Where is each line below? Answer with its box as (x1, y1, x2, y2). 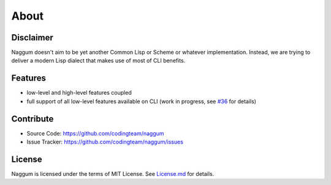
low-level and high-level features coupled (26, 89, 132, 96)
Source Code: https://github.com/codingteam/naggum (26, 129, 165, 137)
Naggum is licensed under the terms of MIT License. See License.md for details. (11, 170, 215, 177)
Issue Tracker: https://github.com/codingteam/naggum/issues (26, 138, 184, 146)
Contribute (11, 114, 54, 124)
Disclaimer (11, 32, 53, 43)
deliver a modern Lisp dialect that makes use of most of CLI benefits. (11, 57, 186, 64)
